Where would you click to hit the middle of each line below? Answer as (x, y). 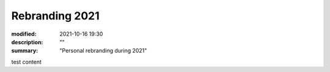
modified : (24, 34)
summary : (25, 51)
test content (27, 62)
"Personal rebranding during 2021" (103, 51)
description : (27, 42)
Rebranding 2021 (56, 16)
